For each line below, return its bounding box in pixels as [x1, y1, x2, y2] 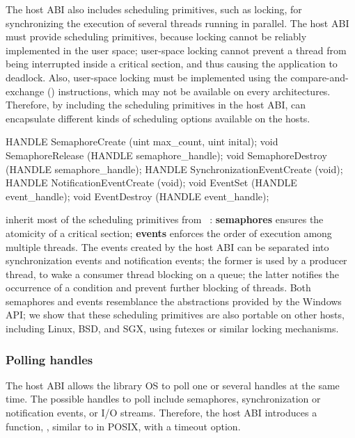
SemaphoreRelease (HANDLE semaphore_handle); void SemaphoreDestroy [6, 147, 327, 162]
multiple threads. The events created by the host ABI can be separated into [6, 239, 329, 254]
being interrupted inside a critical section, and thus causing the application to [6, 56, 338, 71]
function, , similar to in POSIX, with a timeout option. [6, 419, 241, 433]
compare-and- [290, 70, 349, 84]
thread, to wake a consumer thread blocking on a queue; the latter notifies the [6, 266, 340, 281]
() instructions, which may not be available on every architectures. [47, 83, 331, 98]
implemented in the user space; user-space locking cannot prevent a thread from [6, 42, 347, 57]
